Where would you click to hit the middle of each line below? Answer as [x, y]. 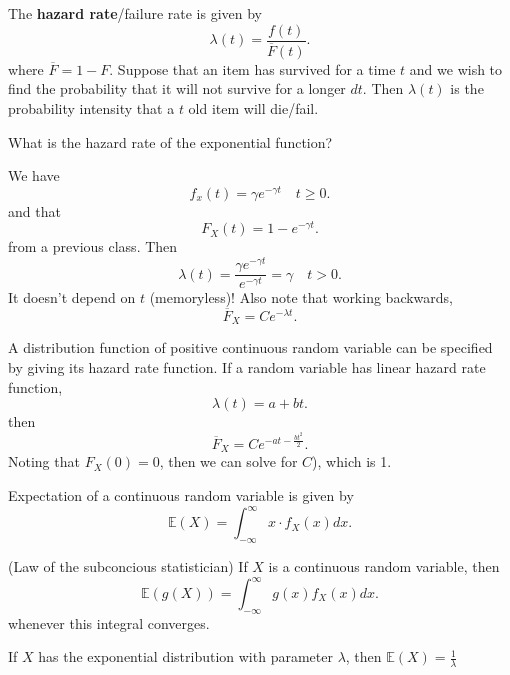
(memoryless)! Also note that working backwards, [301, 297]
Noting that [44, 461]
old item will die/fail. [253, 107]
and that [34, 210]
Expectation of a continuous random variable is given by [181, 495]
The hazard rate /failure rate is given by [135, 13]
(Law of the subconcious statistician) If [128, 565]
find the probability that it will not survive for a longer [177, 88]
